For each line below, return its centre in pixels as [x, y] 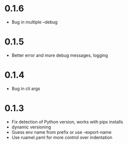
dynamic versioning [31, 127]
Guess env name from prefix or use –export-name [62, 132]
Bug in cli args [26, 88]
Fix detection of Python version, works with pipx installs [67, 122]
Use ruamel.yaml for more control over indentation [62, 137]
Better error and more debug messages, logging [60, 55]
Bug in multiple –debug [34, 22]
